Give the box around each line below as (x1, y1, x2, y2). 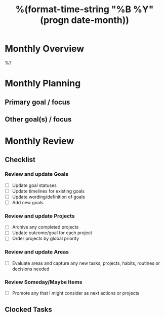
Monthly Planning (5, 78, 81, 89)
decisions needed (12, 266, 50, 272)
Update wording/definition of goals (12, 194, 86, 200)
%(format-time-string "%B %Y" (15, 4, 154, 15)
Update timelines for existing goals (12, 188, 85, 194)
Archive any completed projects (12, 224, 79, 230)
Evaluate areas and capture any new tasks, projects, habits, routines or (12, 260, 160, 266)
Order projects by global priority (12, 235, 79, 242)
